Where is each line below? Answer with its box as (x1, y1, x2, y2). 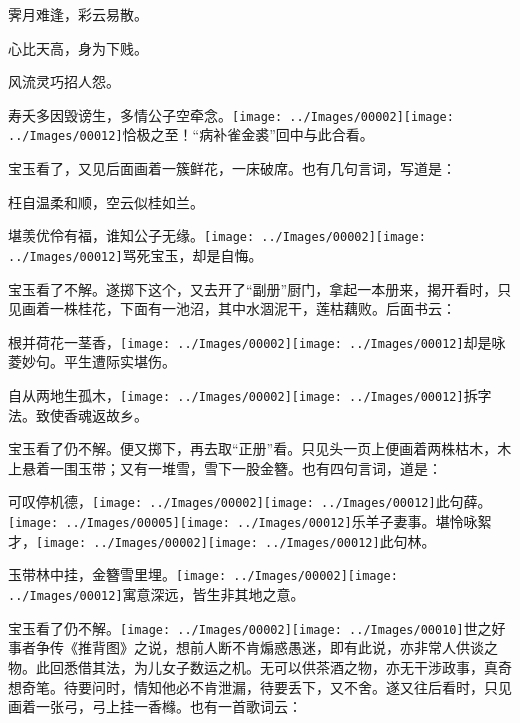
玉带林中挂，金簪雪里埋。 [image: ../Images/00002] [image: (8, 564, 398, 585)
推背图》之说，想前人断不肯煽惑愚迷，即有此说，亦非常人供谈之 (77, 637, 498, 658)
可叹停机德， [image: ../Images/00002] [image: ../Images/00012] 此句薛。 (8, 491, 485, 512)
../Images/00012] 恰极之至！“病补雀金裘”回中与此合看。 (8, 124, 374, 145)
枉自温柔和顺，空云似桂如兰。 (8, 191, 204, 212)
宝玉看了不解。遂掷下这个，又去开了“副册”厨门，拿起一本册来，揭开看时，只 (8, 278, 512, 299)
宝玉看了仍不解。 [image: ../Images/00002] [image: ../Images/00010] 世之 (8, 617, 492, 638)
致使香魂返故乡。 (36, 404, 148, 425)
